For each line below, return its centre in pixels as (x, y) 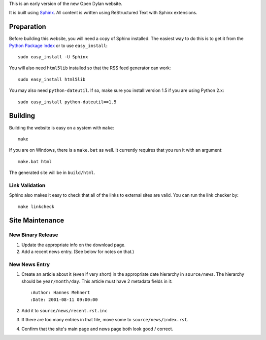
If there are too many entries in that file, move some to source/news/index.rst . (105, 320)
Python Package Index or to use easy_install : (58, 45)
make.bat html (35, 161)
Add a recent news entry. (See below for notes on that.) (78, 252)
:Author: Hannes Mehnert (60, 293)
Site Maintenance (37, 221)
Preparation (28, 27)
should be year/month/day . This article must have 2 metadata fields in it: (97, 281)
